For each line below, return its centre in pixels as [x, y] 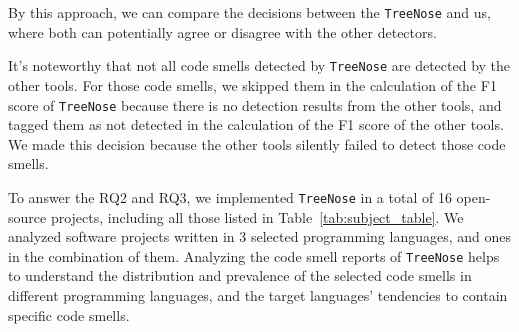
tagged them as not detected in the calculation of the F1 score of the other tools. [256, 124]
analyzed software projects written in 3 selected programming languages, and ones [260, 236]
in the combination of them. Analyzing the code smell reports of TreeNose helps [254, 255]
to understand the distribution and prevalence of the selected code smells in [240, 275]
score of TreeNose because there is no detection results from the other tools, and [255, 104]
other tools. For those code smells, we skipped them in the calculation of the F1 [252, 84]
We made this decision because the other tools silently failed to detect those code [257, 143]
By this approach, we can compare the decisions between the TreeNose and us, [249, 12]
